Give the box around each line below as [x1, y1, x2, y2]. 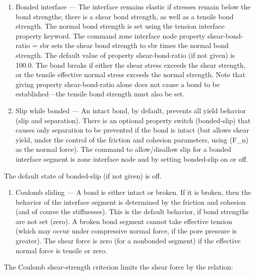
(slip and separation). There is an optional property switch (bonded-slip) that [15, 115, 251, 125]
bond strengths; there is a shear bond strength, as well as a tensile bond [15, 11, 234, 21]
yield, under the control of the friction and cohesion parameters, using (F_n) [15, 134, 249, 144]
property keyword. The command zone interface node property [15, 30, 205, 41]
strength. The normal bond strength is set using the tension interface [15, 21, 225, 31]
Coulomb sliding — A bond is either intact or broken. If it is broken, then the [15, 187, 251, 197]
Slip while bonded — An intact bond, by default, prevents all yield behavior [15, 105, 246, 115]
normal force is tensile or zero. [15, 245, 107, 255]
